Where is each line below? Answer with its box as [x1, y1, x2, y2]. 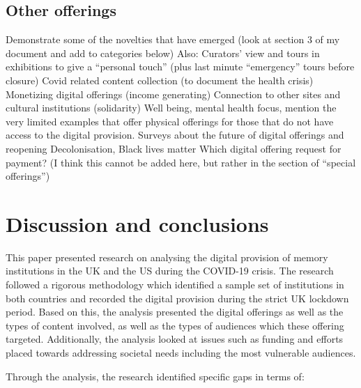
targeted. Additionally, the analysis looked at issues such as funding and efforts [6, 332, 344, 346]
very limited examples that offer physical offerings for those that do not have [6, 114, 334, 128]
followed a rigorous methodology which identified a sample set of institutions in [6, 277, 344, 292]
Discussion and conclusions [6, 209, 269, 238]
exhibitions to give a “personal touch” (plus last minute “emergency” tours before [6, 59, 355, 74]
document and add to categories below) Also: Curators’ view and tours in [6, 45, 320, 60]
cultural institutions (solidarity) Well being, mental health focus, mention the [6, 100, 337, 115]
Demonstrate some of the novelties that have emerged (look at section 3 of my [6, 32, 340, 47]
